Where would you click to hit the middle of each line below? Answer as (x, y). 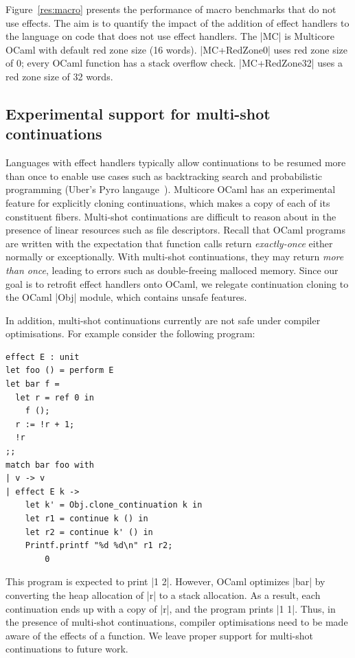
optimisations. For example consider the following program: (130, 333)
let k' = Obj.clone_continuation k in (114, 505)
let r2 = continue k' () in (89, 532)
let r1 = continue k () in (87, 519)
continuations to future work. (67, 649)
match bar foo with (50, 465)
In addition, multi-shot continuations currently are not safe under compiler (163, 320)
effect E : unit (43, 357)
